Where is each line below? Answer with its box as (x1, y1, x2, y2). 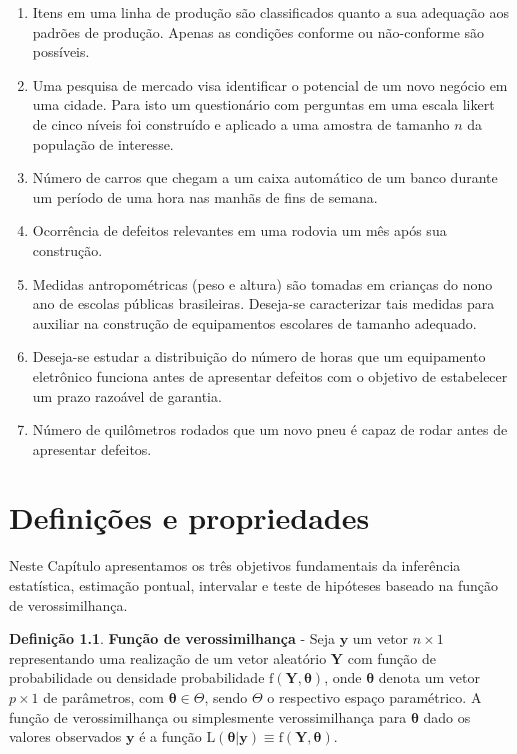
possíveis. (32, 41, 90, 62)
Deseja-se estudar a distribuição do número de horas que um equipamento (32, 346, 486, 367)
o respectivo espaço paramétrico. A (267, 686, 482, 707)
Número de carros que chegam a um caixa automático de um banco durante (32, 167, 498, 188)
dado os (423, 706, 471, 727)
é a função (139, 726, 202, 747)
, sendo (204, 686, 248, 707)
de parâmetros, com (43, 686, 164, 707)
